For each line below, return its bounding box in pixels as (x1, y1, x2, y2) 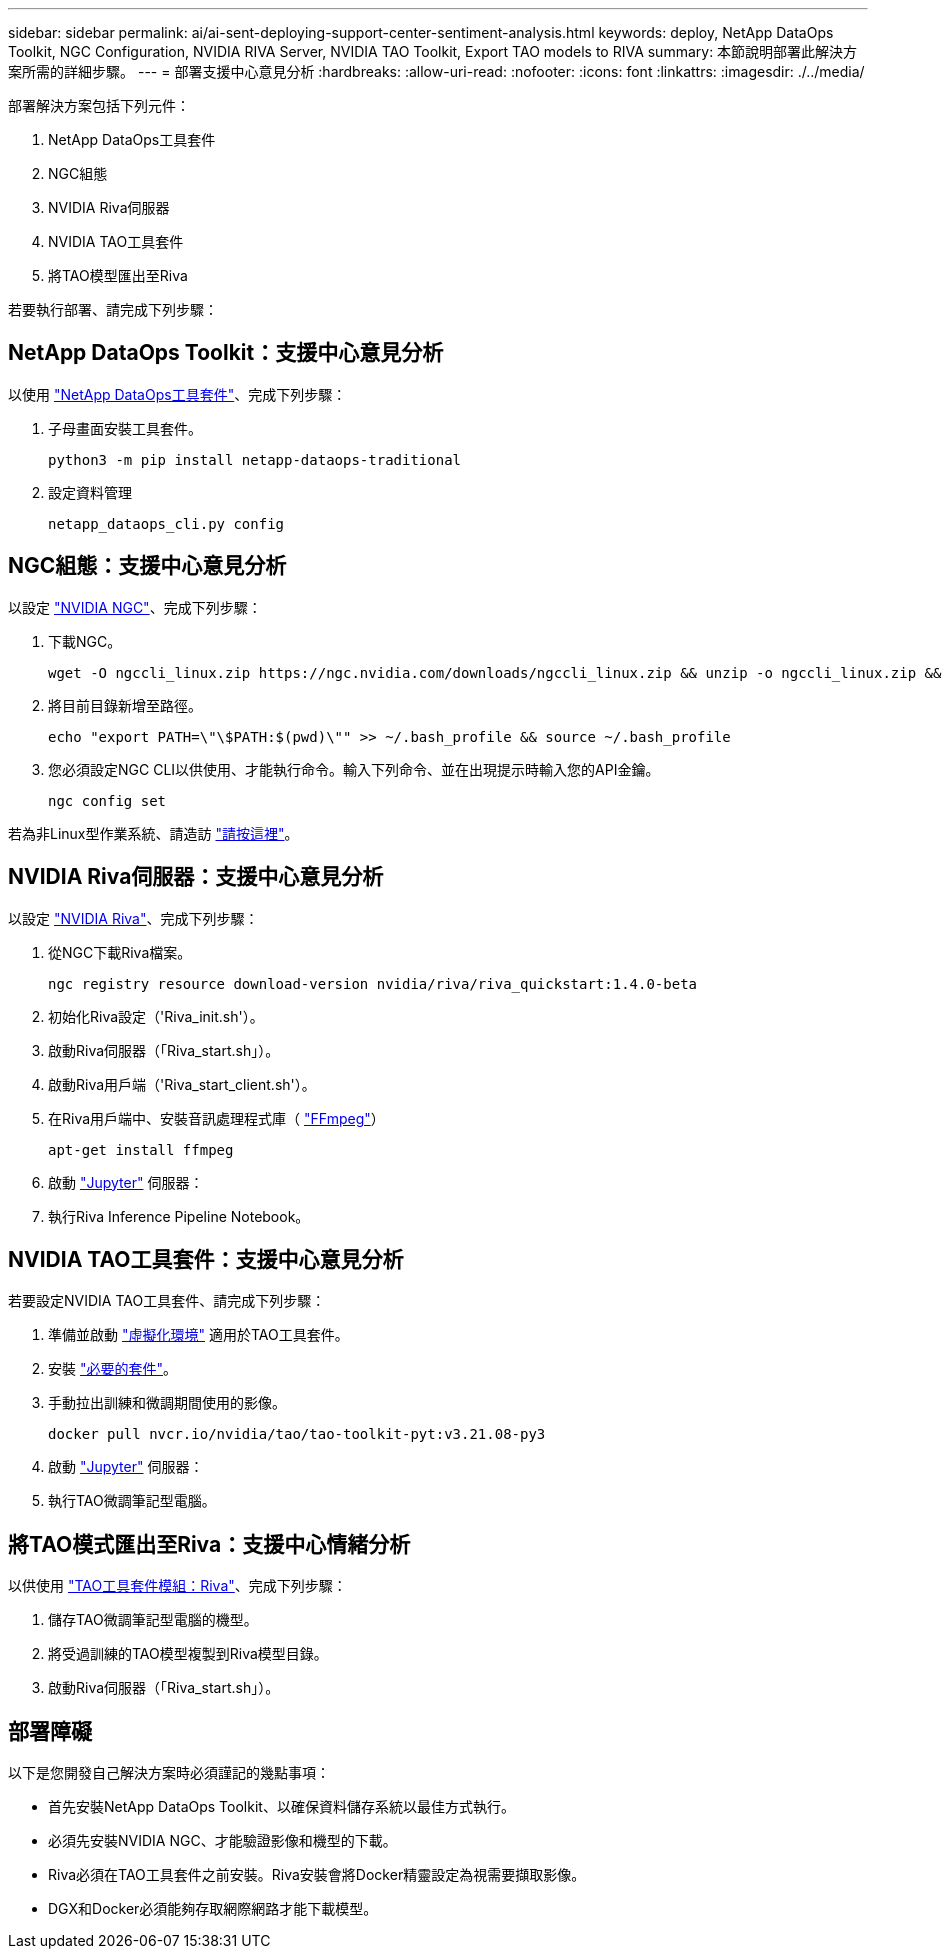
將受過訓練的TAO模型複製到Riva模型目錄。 (48, 1645, 328, 1663)
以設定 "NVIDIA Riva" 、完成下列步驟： (8, 909, 259, 927)
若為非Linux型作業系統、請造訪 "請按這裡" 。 (8, 824, 299, 842)
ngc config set (48, 792, 167, 809)
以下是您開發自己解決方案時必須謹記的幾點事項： (8, 1764, 330, 1782)
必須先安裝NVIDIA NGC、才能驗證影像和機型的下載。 (48, 1832, 397, 1850)
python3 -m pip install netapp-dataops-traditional (48, 451, 462, 468)
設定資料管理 (48, 483, 132, 501)
